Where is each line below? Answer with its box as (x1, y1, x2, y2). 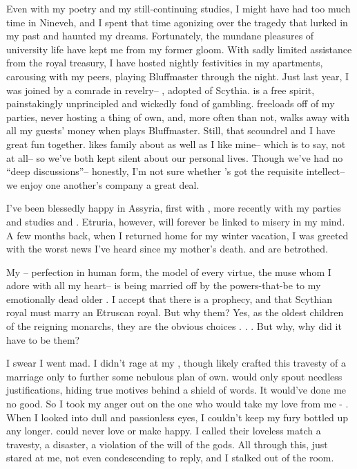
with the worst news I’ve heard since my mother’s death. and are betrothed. (6, 241, 328, 256)
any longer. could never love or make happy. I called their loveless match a (6, 423, 321, 438)
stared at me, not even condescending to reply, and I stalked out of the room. (6, 450, 334, 465)
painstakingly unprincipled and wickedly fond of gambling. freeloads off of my (6, 96, 335, 111)
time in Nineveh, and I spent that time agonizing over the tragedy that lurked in (6, 15, 348, 29)
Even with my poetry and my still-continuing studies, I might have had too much (6, 1, 351, 15)
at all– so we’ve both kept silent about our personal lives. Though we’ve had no (6, 150, 343, 165)
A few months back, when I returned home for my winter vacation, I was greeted (6, 228, 349, 242)
